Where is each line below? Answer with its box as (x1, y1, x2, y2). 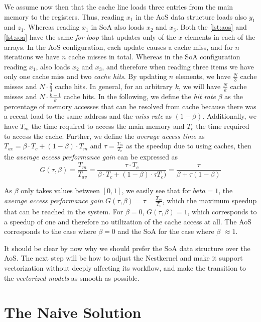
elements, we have (175, 71, 231, 82)
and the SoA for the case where (117, 226, 214, 236)
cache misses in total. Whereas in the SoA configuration (68, 51, 240, 62)
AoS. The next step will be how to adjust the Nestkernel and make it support (4, 253, 243, 263)
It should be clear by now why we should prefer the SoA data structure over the (4, 243, 250, 253)
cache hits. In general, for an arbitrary (55, 81, 173, 92)
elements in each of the (184, 31, 255, 42)
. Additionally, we (202, 111, 256, 121)
